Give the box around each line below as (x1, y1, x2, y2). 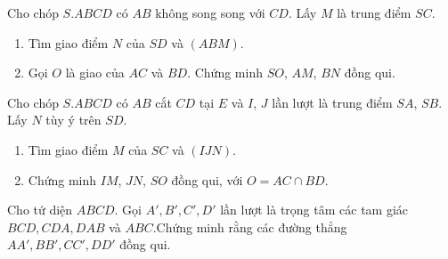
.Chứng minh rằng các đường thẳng (152, 217, 347, 236)
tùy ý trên (45, 110, 102, 129)
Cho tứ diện (7, 200, 73, 219)
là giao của (65, 63, 125, 82)
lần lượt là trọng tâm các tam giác (220, 200, 409, 219)
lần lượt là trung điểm (272, 93, 393, 111)
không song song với (155, 4, 265, 21)
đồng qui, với (171, 170, 243, 189)
